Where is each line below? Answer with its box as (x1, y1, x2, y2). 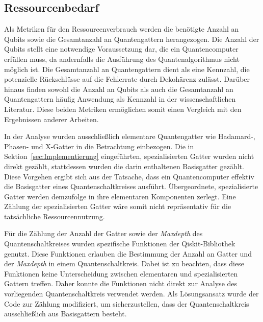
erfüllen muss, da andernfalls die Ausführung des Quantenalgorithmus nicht (4, 53, 240, 64)
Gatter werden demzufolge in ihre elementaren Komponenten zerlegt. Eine (4, 191, 236, 201)
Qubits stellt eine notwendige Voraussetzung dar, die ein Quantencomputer (4, 43, 239, 54)
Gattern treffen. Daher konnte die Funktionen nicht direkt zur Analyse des (4, 278, 238, 289)
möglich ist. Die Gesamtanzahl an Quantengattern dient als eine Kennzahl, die (4, 63, 250, 74)
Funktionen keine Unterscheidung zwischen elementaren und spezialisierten (4, 268, 238, 279)
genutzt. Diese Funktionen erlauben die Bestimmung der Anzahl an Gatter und (4, 248, 252, 259)
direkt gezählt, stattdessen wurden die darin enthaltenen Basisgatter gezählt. (4, 160, 244, 171)
